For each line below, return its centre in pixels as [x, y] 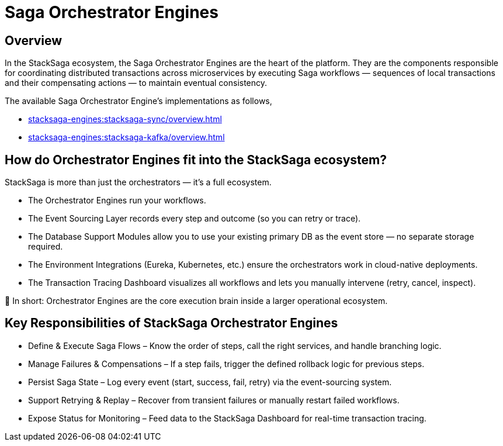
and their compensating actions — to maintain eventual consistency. [136, 83]
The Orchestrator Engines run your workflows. [117, 200]
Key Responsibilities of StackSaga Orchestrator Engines [171, 323]
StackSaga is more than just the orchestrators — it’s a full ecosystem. [138, 182]
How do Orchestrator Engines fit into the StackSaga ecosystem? [196, 160]
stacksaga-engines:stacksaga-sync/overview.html [125, 119]
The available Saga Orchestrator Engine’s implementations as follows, [138, 101]
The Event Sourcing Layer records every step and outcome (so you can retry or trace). [195, 219]
